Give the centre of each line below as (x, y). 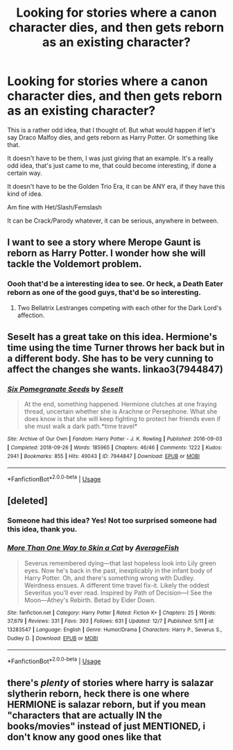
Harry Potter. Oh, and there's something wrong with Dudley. (110, 578)
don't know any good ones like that (84, 737)
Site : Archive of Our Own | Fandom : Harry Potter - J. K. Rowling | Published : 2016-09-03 (115, 439)
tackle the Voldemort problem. (75, 264)
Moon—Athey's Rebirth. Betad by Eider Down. (90, 600)
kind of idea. (25, 194)
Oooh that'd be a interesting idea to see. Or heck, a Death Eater (115, 284)
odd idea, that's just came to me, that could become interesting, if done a (112, 165)
